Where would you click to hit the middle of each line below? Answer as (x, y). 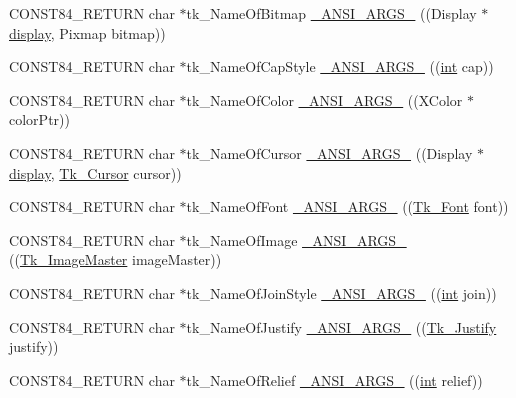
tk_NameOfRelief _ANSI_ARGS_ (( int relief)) (334, 379)
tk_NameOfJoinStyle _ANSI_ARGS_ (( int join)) (341, 292)
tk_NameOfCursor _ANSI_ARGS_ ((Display (329, 152)
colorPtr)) (39, 119)
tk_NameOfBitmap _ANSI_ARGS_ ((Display (331, 13)
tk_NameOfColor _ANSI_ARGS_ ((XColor (324, 99)
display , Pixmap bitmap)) (87, 32)
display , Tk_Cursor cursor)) (95, 172)
